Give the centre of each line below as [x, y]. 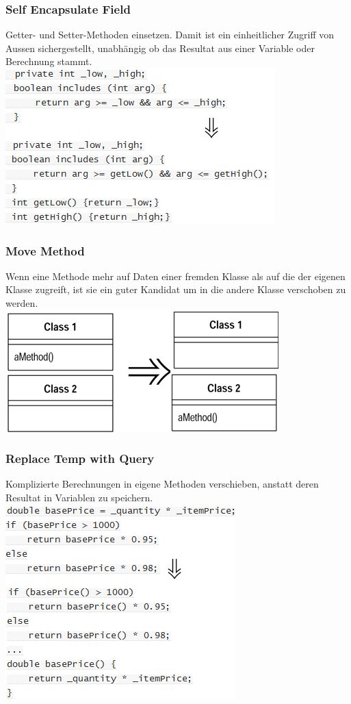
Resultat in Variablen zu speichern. [79, 497]
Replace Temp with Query [80, 458]
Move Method [45, 250]
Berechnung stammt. [49, 61]
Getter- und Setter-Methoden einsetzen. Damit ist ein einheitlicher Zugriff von [170, 35]
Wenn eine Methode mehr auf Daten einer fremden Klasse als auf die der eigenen [175, 276]
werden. [22, 303]
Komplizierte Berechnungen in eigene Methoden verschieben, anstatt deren [162, 484]
